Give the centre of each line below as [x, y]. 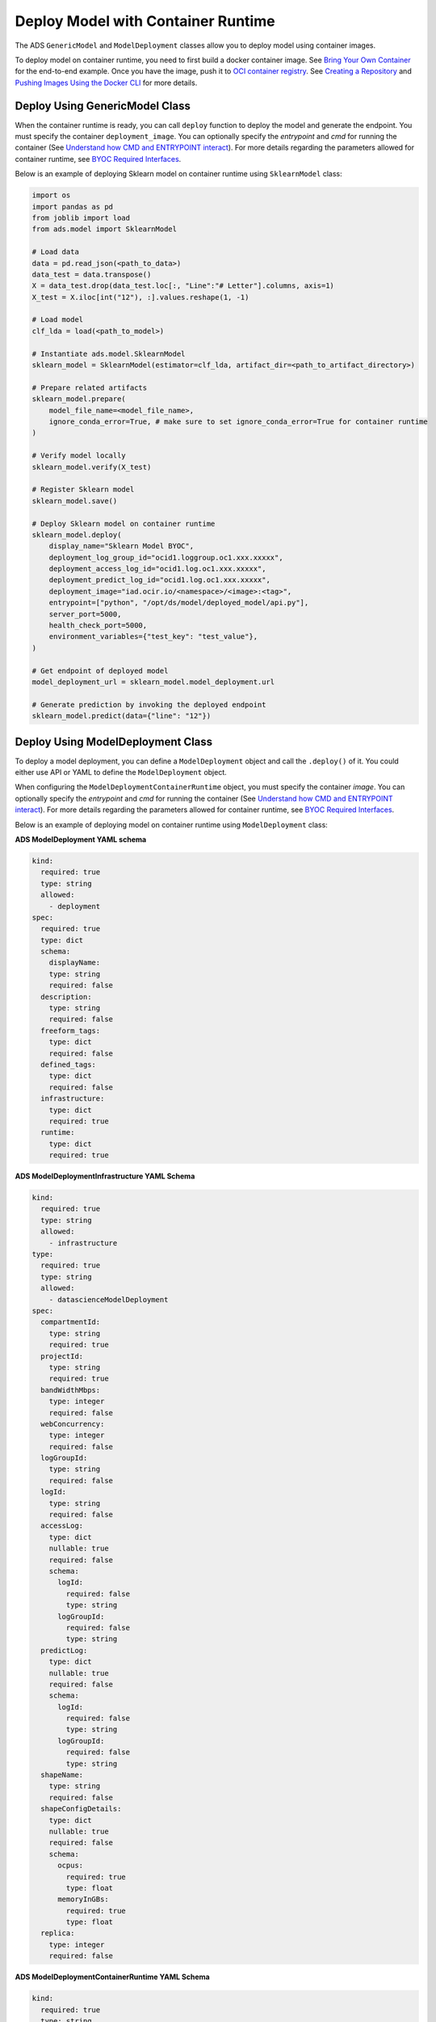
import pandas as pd [72, 207]
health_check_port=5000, [98, 626]
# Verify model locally [79, 456]
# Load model [58, 320]
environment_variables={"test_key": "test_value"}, [153, 637]
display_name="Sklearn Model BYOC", [121, 546]
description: [66, 996]
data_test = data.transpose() [92, 274]
